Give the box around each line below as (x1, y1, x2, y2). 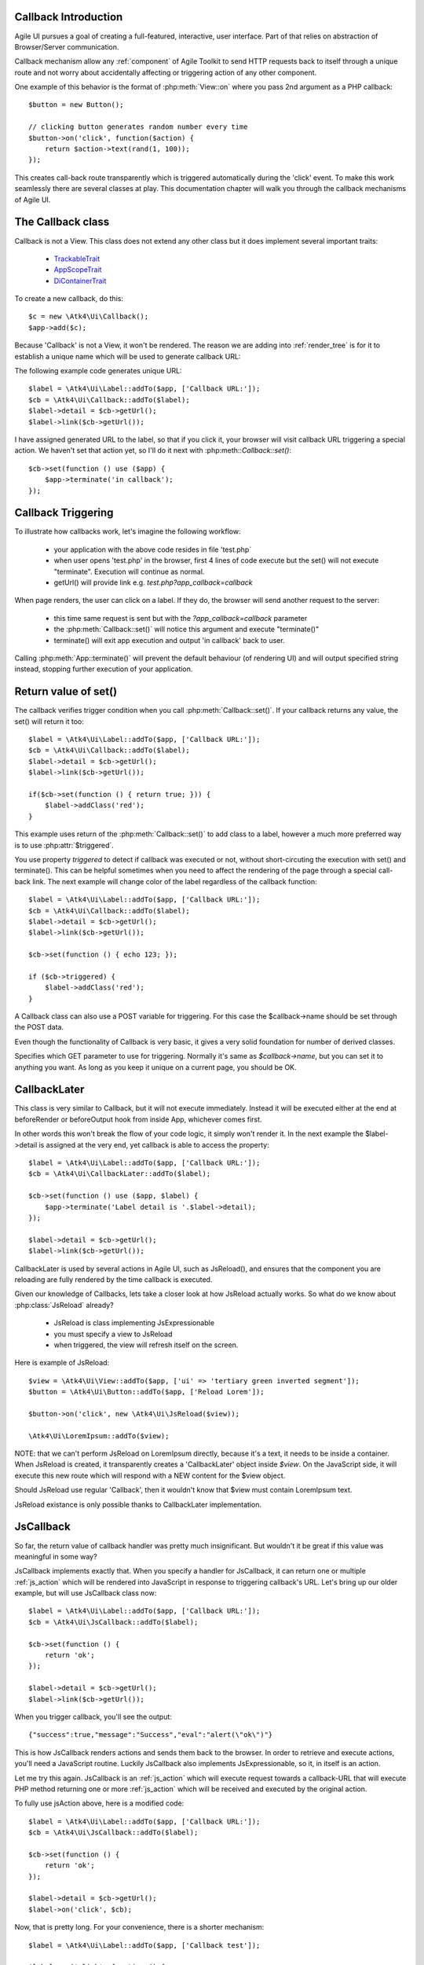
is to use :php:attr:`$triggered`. (14, 840, 114, 850)
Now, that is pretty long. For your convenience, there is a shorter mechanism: (14, 1923, 265, 1932)
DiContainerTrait (53, 276, 107, 285)
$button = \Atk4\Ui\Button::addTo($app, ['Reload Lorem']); (28, 1387, 265, 1397)
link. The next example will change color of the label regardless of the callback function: (32, 876, 317, 886)
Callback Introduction (14, 10, 123, 24)
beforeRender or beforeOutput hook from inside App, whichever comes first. (14, 1115, 262, 1124)
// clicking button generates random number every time (28, 123, 248, 131)
